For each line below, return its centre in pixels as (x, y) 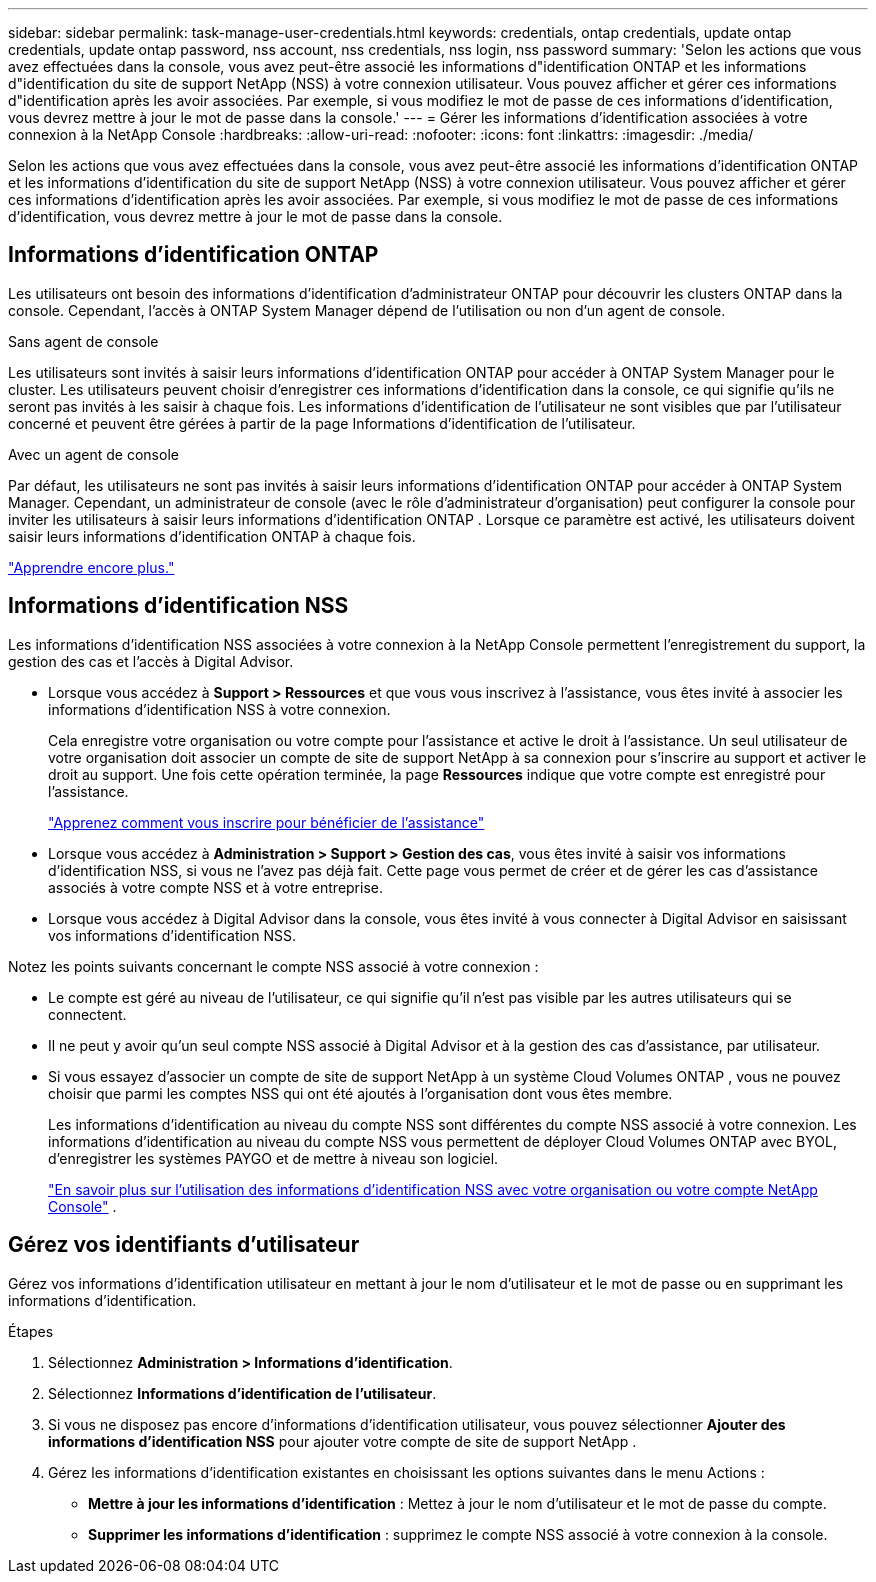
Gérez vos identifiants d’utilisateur (184, 1245)
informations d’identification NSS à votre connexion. (219, 709)
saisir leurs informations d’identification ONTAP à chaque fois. (212, 536)
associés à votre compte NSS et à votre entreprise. (215, 887)
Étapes (31, 1331)
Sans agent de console (83, 341)
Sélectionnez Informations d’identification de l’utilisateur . (242, 1393)
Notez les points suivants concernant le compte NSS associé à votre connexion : (273, 966)
